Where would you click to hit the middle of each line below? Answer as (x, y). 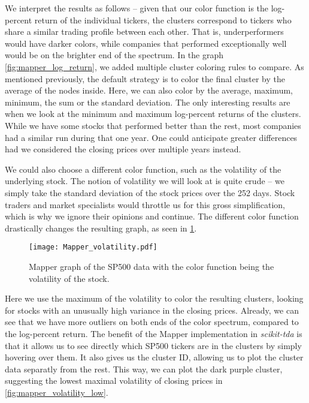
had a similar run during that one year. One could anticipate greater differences (151, 137)
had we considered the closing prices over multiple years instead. (123, 149)
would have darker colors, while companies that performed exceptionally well (146, 43)
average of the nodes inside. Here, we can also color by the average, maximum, (149, 90)
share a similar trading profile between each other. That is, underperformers (144, 31)
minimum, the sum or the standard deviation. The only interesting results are (148, 102)
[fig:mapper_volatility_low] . (57, 392)
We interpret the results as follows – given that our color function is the (137, 8)
